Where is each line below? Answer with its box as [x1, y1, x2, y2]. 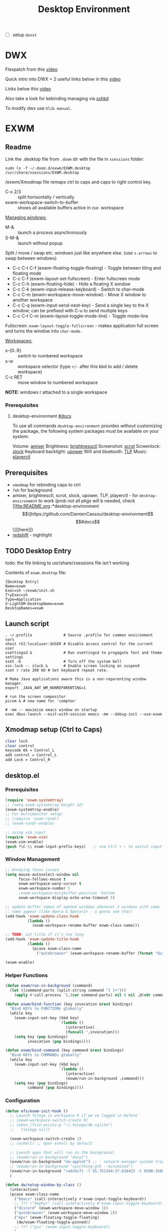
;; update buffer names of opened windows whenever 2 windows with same [5, 904, 160, 909]
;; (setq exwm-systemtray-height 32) [5, 802, 84, 807]
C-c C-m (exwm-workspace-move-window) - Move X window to [12, 292, 146, 298]
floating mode [12, 270, 41, 277]
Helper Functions [5, 971, 48, 978]
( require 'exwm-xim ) [5, 834, 48, 839]
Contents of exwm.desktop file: [5, 570, 66, 576]
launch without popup [17, 240, 63, 247]
